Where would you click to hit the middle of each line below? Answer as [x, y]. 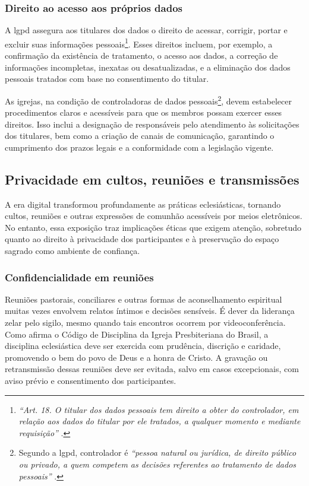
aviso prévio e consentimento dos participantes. [91, 381]
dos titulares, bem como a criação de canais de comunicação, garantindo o [140, 136]
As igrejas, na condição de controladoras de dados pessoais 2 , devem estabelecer [148, 100]
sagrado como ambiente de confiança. [72, 251]
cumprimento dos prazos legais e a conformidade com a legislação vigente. [139, 147]
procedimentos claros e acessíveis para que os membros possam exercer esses [144, 112]
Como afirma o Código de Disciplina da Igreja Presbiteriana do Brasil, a [137, 334]
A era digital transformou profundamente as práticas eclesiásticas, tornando [143, 204]
